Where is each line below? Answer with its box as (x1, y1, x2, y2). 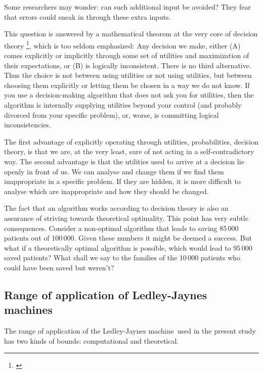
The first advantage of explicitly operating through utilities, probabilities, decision (4, 136, 258, 147)
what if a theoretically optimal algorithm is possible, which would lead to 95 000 (4, 242, 252, 253)
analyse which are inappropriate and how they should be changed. (4, 185, 209, 196)
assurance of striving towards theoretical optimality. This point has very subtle (4, 212, 248, 223)
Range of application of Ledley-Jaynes (4, 287, 207, 302)
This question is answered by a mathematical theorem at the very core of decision (4, 28, 258, 39)
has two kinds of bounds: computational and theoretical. (4, 335, 179, 346)
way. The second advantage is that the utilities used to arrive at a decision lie (4, 156, 244, 166)
